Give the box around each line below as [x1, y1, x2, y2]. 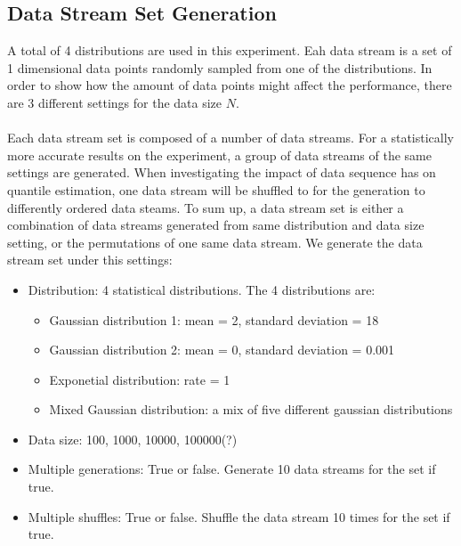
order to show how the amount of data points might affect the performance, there [7, 76, 452, 94]
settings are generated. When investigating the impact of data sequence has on [7, 163, 436, 182]
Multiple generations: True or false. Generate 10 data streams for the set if [28, 460, 436, 478]
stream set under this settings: [7, 250, 173, 269]
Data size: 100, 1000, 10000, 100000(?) [28, 429, 238, 448]
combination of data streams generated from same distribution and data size [7, 216, 425, 234]
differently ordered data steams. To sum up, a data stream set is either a [7, 198, 404, 216]
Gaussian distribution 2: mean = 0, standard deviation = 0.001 [49, 340, 395, 359]
